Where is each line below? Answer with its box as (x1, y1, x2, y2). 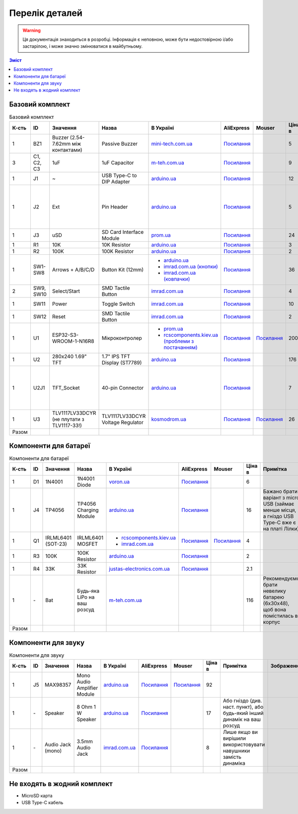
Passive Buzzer (101, 140, 138, 147)
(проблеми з (163, 337, 194, 344)
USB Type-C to (101, 172, 137, 179)
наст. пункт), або (223, 704, 264, 711)
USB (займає (263, 501, 295, 508)
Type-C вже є (263, 519, 297, 526)
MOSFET (77, 540, 98, 547)
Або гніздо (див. (223, 697, 262, 704)
